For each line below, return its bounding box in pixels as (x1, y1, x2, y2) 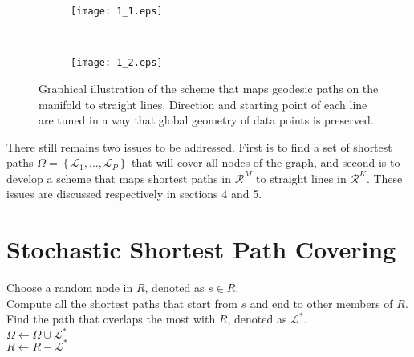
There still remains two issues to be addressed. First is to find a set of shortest (6, 138, 392, 155)
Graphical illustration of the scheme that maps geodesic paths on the (39, 79, 379, 96)
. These (366, 169, 403, 186)
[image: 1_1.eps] (71, 6, 163, 17)
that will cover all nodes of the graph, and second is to (132, 154, 400, 171)
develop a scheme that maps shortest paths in (6, 169, 231, 186)
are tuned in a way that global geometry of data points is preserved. (39, 112, 374, 128)
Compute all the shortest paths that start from (6, 294, 237, 311)
